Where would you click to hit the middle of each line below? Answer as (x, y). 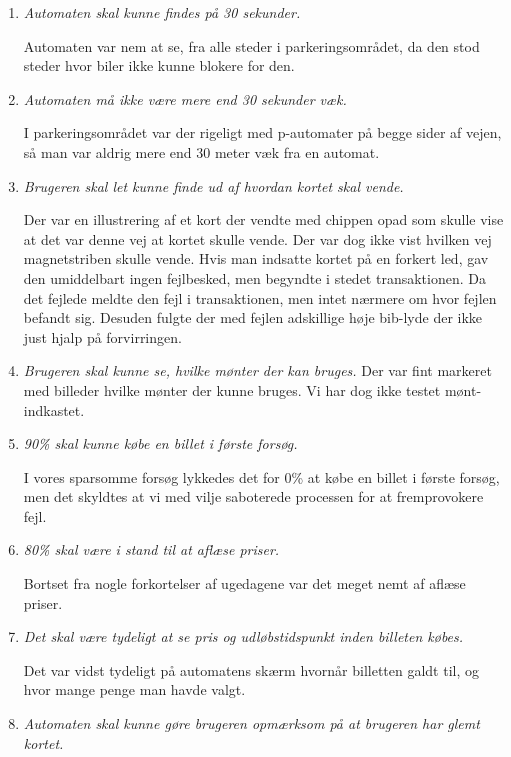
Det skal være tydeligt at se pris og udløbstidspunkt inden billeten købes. (243, 636)
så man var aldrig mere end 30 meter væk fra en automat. (201, 151)
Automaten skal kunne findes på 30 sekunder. (162, 12)
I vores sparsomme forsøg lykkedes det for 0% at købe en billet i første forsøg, (261, 476)
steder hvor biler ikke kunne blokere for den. (159, 65)
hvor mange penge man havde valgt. (134, 689)
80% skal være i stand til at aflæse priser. (151, 549)
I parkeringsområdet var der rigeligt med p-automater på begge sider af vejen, (262, 132)
